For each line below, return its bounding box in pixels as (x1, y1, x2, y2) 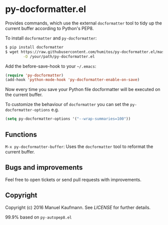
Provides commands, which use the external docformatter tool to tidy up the (5, 20, 162, 26)
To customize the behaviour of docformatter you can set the (5, 101, 129, 107)
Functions (5, 130, 37, 138)
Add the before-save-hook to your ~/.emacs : (5, 63, 96, 69)
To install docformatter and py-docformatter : (5, 35, 97, 41)
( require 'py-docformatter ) (5, 72, 64, 78)
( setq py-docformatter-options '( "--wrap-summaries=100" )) (5, 116, 131, 121)
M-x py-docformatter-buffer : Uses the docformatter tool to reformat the (5, 143, 153, 149)
